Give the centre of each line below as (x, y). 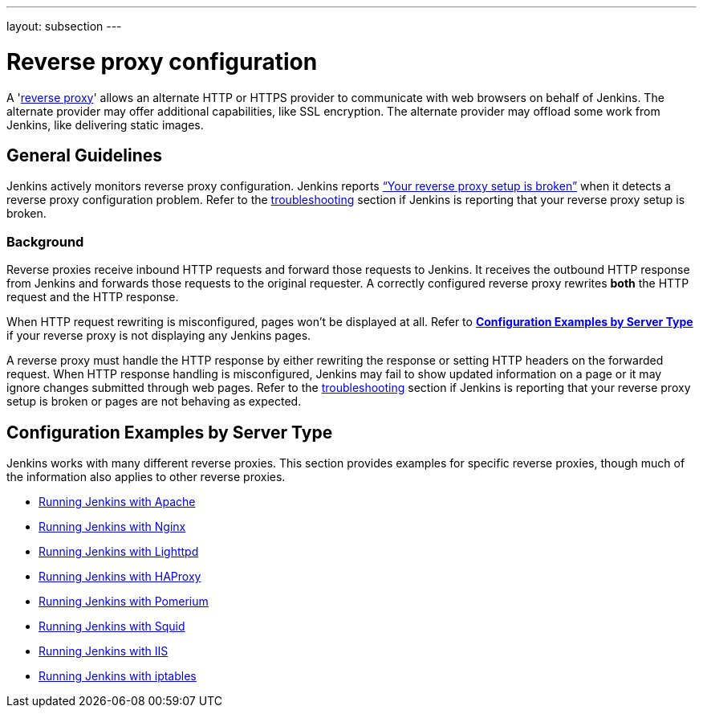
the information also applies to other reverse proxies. (146, 476)
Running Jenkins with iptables (118, 675)
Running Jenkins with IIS (104, 651)
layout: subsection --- (64, 26)
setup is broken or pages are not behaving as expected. (154, 402)
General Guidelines (84, 155)
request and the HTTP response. (93, 297)
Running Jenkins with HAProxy (120, 576)
